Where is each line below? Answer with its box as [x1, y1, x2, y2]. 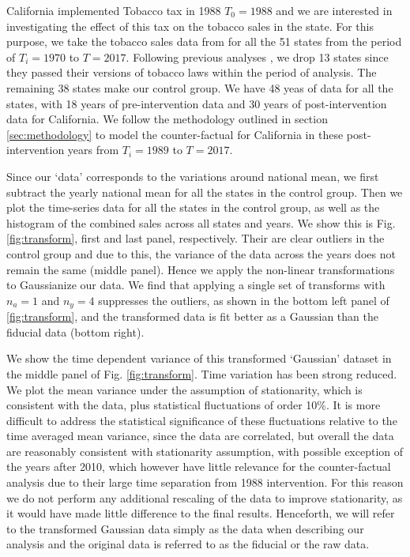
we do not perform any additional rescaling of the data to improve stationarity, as [6, 489, 403, 506]
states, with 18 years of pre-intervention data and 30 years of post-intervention [6, 95, 387, 111]
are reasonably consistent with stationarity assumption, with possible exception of [6, 442, 404, 459]
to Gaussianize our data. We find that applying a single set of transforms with [6, 277, 386, 293]
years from [67, 141, 119, 158]
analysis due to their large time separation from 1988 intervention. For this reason [6, 474, 404, 491]
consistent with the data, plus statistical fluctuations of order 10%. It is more [6, 397, 381, 413]
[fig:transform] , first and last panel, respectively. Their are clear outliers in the [6, 230, 385, 247]
